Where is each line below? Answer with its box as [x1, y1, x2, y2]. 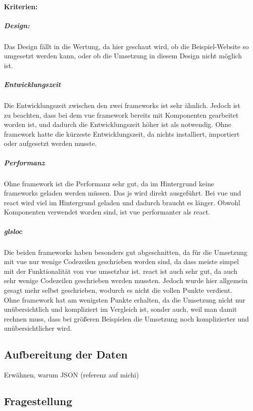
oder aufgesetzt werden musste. [4, 138, 97, 148]
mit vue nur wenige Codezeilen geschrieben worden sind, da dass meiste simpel [4, 256, 239, 267]
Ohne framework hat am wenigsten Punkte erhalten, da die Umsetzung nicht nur [4, 294, 246, 304]
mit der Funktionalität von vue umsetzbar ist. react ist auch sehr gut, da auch [4, 266, 237, 276]
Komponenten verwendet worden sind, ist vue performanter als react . [4, 207, 210, 217]
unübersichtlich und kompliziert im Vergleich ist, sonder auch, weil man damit [4, 304, 237, 314]
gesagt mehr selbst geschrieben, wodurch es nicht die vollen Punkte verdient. [4, 285, 233, 295]
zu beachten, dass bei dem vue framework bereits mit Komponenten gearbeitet [4, 109, 239, 120]
